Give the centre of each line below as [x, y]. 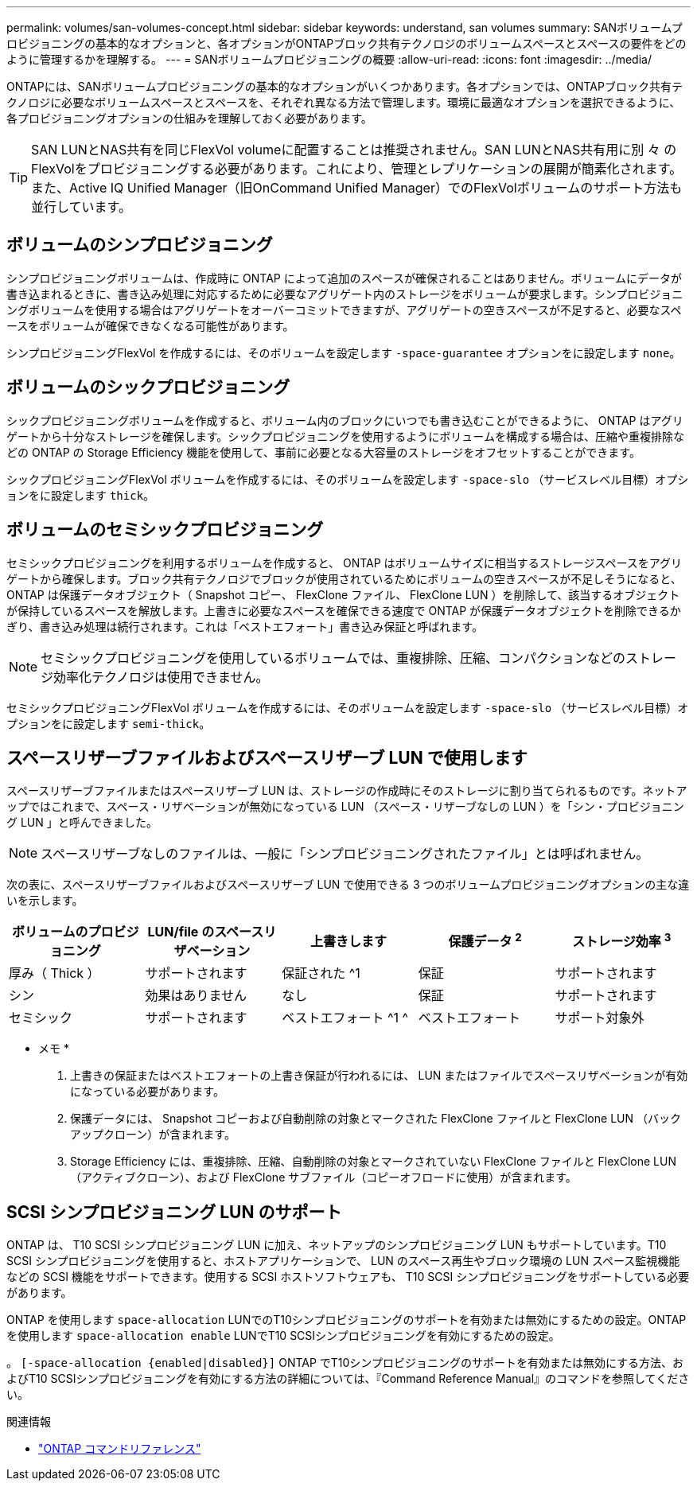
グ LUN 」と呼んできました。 [82, 823]
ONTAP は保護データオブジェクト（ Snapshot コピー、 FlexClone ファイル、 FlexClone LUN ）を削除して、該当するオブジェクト [343, 594]
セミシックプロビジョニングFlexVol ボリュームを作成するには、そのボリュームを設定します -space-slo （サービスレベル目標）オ [348, 707]
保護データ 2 [485, 940]
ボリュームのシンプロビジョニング [140, 245]
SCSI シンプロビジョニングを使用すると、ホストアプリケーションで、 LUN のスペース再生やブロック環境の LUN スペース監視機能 [343, 1261]
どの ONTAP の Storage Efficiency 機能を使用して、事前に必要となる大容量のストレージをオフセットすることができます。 [323, 452]
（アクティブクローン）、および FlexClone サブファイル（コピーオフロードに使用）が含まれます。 [323, 1178]
